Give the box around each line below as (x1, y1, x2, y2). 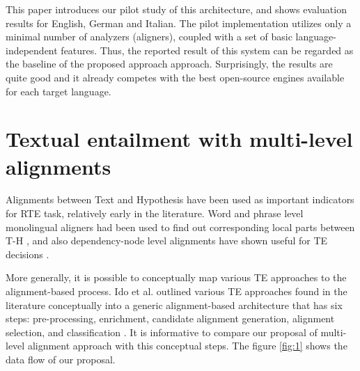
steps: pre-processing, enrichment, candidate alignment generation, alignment (6, 311, 335, 326)
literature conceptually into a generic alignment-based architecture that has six (6, 297, 343, 312)
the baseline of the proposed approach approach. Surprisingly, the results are (6, 56, 333, 71)
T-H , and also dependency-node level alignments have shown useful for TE (6, 233, 328, 248)
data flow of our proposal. (6, 352, 116, 366)
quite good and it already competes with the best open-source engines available (6, 70, 345, 84)
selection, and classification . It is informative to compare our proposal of (6, 324, 318, 339)
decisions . (6, 246, 49, 261)
